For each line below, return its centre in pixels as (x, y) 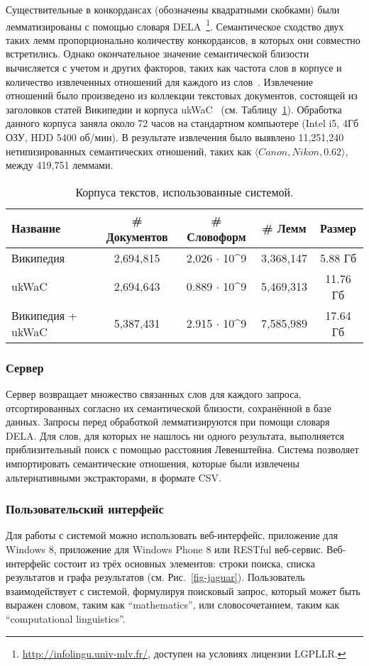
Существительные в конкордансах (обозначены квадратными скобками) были (173, 9)
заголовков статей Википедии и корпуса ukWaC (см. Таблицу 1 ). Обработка (174, 109)
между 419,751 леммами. (60, 165)
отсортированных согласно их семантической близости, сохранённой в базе (169, 407)
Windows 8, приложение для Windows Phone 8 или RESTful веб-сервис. (165, 549)
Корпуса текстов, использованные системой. (184, 192)
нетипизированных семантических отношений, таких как (128, 151)
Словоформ (216, 236)
